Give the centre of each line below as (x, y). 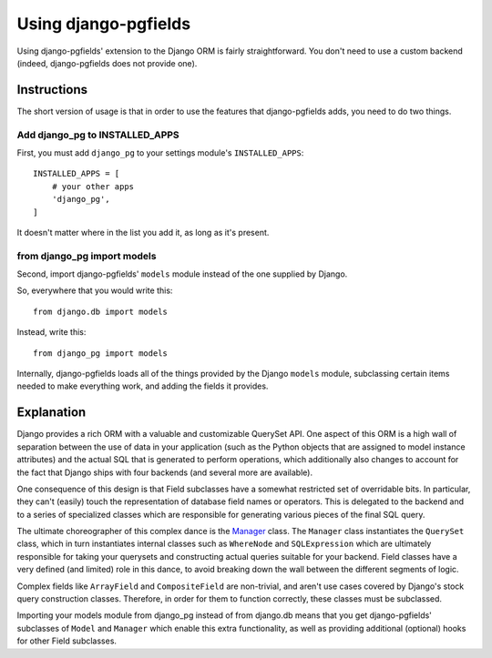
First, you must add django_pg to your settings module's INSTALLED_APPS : (160, 152)
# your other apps (93, 186)
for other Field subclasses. (67, 641)
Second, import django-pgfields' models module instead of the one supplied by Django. (182, 274)
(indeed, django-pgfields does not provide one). (107, 63)
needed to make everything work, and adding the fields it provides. (143, 386)
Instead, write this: (51, 332)
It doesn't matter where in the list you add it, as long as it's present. (143, 232)
